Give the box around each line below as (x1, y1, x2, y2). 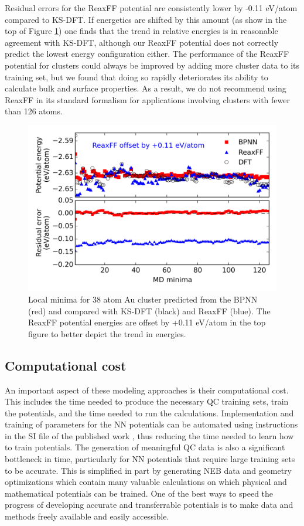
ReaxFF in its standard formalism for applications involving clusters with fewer (5, 93, 290, 106)
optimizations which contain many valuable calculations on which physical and (5, 476, 287, 488)
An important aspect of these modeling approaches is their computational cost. (5, 384, 289, 396)
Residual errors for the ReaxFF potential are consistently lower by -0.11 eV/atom (5, 2, 298, 13)
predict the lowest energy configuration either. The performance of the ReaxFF (5, 47, 289, 60)
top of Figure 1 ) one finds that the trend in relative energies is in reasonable (5, 25, 278, 37)
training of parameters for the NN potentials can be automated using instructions (5, 418, 298, 430)
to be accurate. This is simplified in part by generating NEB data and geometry (5, 464, 292, 476)
